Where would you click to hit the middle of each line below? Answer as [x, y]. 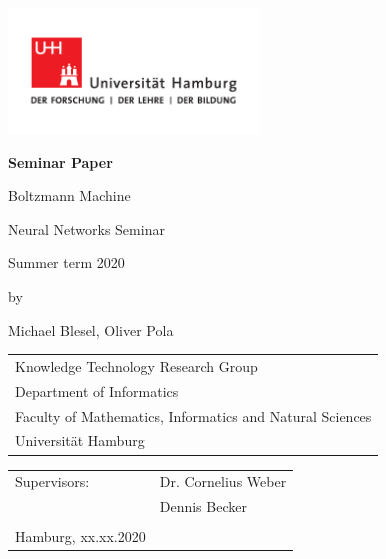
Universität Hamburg [80, 440]
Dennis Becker [203, 506]
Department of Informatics [97, 390]
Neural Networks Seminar [86, 228]
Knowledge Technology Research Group [136, 365]
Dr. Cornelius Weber [223, 481]
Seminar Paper [60, 161]
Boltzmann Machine [69, 195]
